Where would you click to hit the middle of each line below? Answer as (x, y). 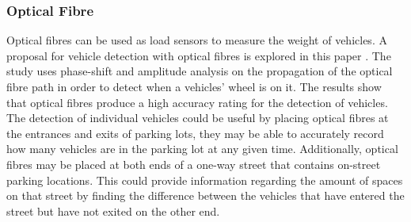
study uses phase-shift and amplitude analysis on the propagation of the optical (200, 71)
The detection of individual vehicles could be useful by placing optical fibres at (198, 118)
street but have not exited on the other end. (113, 211)
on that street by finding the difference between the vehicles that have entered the (205, 195)
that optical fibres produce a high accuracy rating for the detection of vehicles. (197, 102)
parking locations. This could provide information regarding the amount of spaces (205, 180)
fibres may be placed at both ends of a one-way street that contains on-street (194, 164)
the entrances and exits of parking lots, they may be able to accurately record (195, 133)
